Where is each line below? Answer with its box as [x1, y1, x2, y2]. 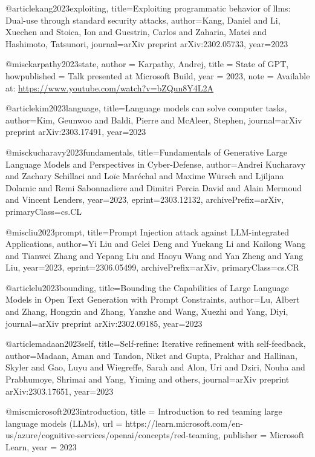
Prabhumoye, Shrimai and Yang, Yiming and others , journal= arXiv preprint [5, 373, 290, 386]
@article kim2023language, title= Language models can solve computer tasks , [5, 102, 287, 114]
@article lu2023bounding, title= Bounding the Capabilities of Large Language [5, 281, 289, 294]
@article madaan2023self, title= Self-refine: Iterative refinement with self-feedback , [5, 337, 306, 350]
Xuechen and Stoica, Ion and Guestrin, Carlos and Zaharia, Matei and [5, 25, 267, 38]
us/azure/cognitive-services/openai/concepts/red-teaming [5, 429, 218, 441]
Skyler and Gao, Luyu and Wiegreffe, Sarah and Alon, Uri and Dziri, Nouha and [5, 361, 305, 373]
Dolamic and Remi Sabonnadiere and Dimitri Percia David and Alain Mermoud [5, 181, 302, 194]
